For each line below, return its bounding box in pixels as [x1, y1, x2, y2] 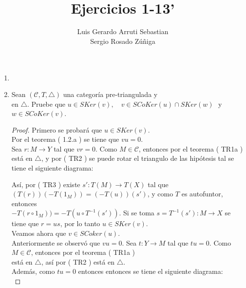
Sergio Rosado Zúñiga [90, 36, 155, 46]
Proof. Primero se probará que [11, 124, 102, 134]
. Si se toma [119, 208, 154, 218]
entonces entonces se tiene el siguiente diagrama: [78, 266, 223, 276]
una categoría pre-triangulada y [63, 89, 158, 99]
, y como [147, 189, 173, 199]
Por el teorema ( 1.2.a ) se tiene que [11, 134, 119, 144]
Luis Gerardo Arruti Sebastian [77, 26, 169, 37]
